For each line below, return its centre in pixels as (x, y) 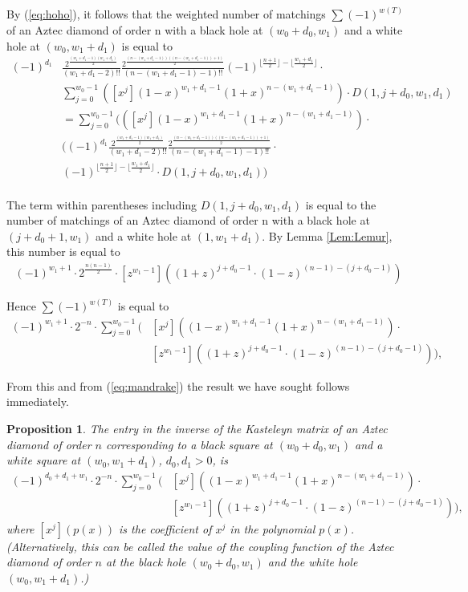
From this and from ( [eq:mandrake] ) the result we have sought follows (178, 385)
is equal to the (341, 204)
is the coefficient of (165, 528)
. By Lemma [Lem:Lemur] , (327, 235)
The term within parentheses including (102, 204)
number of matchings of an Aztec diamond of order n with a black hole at (188, 220)
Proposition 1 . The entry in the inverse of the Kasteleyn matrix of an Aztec (197, 428)
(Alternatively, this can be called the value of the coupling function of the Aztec (200, 546)
